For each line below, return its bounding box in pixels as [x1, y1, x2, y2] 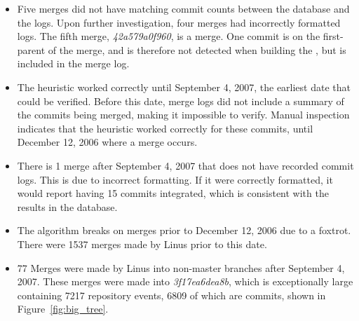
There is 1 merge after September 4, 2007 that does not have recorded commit [17, 158, 354, 172]
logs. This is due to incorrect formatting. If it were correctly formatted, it [17, 172, 333, 186]
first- [323, 29, 344, 43]
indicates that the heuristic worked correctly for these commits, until [17, 121, 313, 135]
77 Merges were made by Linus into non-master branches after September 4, [17, 260, 345, 275]
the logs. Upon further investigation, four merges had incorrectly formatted [17, 15, 341, 29]
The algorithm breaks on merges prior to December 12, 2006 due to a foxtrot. [17, 223, 351, 238]
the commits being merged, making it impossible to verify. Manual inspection [17, 107, 350, 122]
